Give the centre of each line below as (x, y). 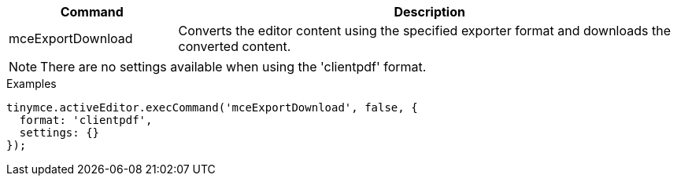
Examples (31, 84)
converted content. (235, 46)
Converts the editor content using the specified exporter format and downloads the (424, 31)
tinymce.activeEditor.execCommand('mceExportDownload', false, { (212, 107)
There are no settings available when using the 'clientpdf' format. (233, 67)
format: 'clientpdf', (86, 120)
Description (429, 12)
